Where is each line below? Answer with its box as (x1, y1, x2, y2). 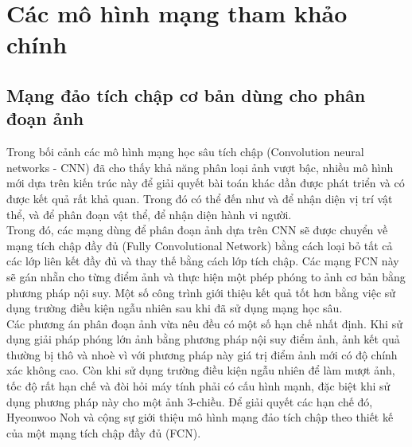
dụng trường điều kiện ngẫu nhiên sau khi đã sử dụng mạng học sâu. (6, 300, 343, 316)
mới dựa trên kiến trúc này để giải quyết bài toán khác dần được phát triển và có (6, 174, 405, 191)
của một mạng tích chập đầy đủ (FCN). (6, 424, 201, 441)
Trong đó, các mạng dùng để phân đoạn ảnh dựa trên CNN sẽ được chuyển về (6, 222, 388, 238)
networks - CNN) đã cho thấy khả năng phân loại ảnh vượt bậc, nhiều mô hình (6, 159, 394, 175)
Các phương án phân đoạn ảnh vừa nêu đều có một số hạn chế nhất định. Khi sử (6, 315, 402, 331)
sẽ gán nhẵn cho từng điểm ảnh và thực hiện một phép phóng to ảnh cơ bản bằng (6, 268, 406, 284)
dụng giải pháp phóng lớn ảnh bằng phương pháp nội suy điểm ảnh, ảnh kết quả (6, 331, 400, 347)
